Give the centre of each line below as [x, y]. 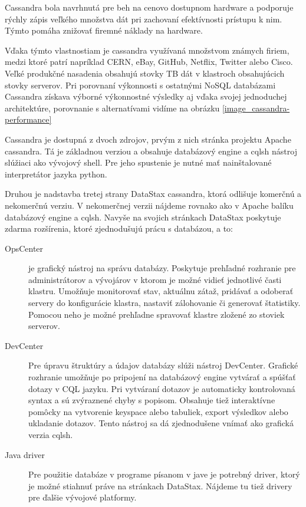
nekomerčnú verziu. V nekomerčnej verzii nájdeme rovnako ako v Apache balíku [149, 205]
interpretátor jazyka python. [56, 174]
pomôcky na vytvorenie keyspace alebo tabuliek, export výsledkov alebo [158, 411]
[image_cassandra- [256, 108]
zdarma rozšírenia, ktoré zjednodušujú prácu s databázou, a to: [119, 228]
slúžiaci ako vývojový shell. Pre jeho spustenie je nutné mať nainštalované [138, 162]
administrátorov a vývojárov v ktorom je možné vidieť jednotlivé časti [155, 279]
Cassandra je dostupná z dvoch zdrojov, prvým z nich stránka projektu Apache [148, 139]
